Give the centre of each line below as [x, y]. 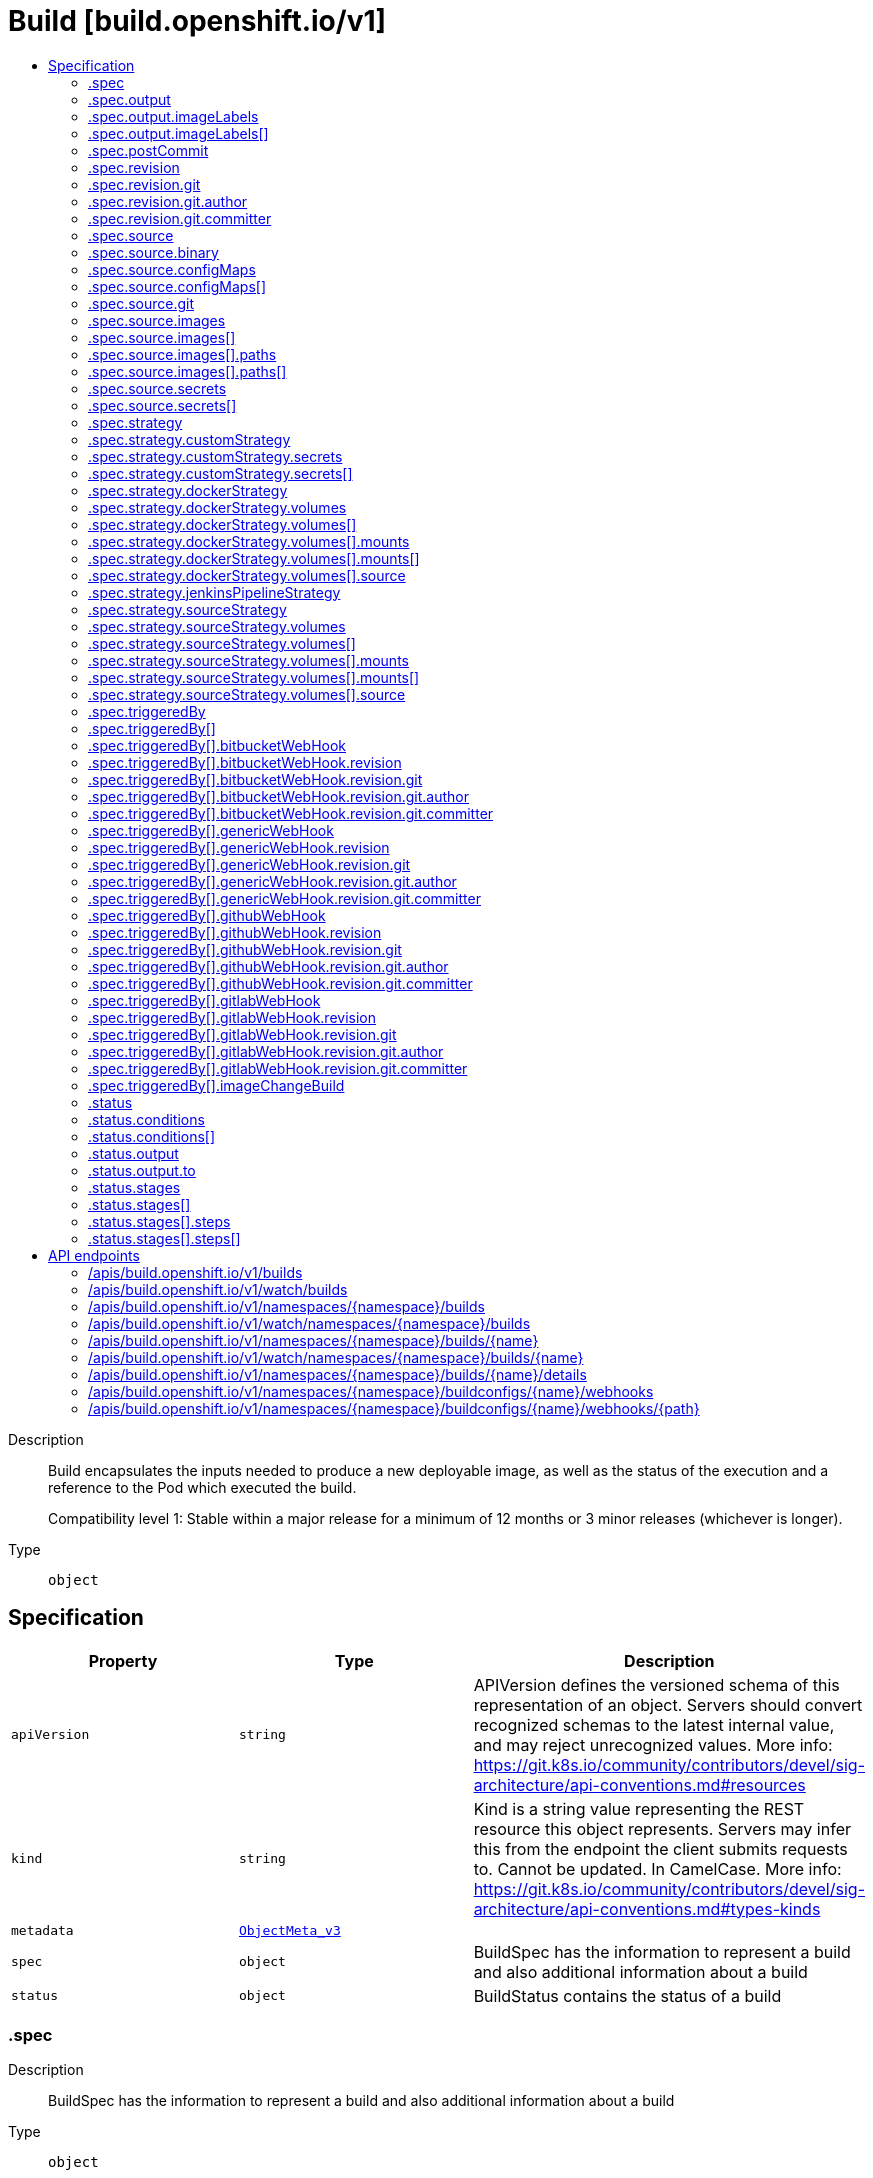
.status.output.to [142, 1170]
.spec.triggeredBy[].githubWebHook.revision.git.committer [280, 983]
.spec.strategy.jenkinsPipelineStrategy [214, 592]
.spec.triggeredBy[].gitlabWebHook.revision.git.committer [278, 1068]
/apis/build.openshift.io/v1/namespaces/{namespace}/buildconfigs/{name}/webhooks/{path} [394, 1408]
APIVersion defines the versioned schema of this [656, 1684]
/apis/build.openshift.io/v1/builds [195, 1272]
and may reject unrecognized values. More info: [653, 1744]
